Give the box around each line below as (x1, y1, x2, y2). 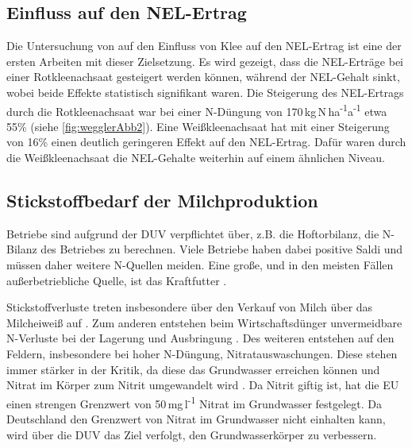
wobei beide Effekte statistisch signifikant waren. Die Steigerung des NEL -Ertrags (6, 83, 404, 100)
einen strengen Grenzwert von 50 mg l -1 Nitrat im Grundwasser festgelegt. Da (6, 392, 383, 411)
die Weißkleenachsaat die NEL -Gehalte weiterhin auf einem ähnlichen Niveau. (6, 149, 386, 166)
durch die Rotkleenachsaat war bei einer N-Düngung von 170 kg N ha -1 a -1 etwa (6, 100, 387, 119)
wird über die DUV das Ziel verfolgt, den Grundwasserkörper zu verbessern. (6, 426, 377, 442)
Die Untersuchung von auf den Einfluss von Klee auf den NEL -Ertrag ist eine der (6, 37, 402, 54)
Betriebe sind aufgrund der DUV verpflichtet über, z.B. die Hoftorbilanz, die (6, 225, 379, 241)
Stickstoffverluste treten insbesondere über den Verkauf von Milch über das (6, 299, 373, 315)
